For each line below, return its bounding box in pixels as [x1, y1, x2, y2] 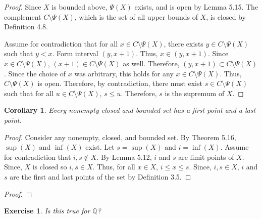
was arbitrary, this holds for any [74, 68, 174, 78]
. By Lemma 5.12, [96, 151, 152, 162]
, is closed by [206, 11, 246, 22]
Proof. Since [4, 2, 41, 12]
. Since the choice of [4, 68, 66, 78]
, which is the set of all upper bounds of [74, 11, 198, 22]
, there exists [164, 38, 203, 49]
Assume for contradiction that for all [4, 38, 118, 49]
